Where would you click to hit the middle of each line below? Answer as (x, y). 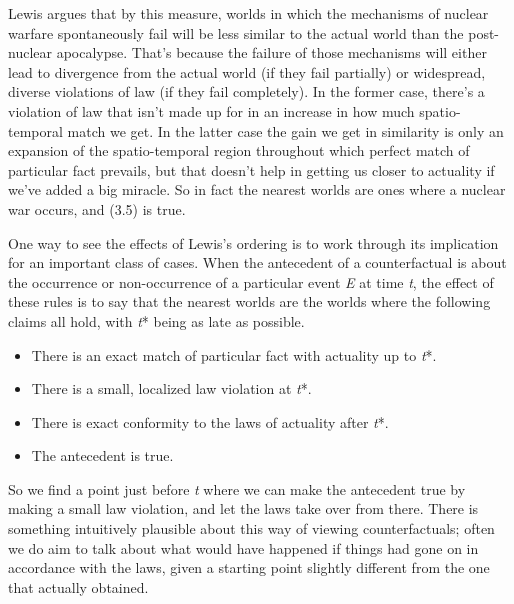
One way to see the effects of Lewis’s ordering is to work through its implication (253, 242)
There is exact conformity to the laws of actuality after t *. (210, 421)
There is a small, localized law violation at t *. (171, 388)
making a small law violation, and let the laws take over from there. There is (243, 508)
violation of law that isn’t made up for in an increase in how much (211, 110)
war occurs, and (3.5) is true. (97, 208)
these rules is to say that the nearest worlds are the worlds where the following (249, 301)
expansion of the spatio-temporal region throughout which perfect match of (239, 150)
